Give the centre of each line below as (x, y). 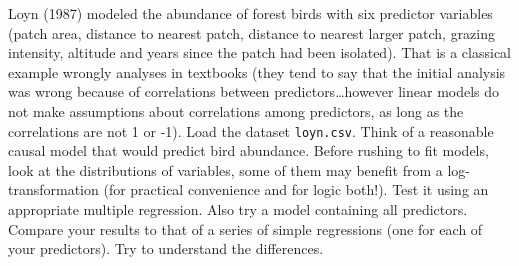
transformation (53, 189)
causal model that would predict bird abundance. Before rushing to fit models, (248, 150)
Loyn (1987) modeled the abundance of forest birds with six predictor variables (250, 13)
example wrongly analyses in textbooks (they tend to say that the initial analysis (257, 71)
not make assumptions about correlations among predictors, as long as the (236, 110)
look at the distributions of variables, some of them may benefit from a (225, 169)
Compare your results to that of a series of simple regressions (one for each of (245, 228)
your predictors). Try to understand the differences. (166, 248)
